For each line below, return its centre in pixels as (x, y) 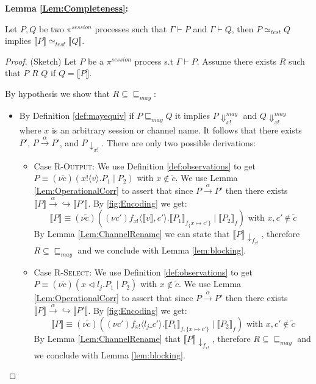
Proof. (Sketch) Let (41, 61)
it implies (192, 115)
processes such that (131, 28)
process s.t (154, 61)
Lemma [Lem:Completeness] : (66, 8)
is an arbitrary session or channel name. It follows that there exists (177, 130)
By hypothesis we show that (57, 93)
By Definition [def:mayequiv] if (77, 115)
